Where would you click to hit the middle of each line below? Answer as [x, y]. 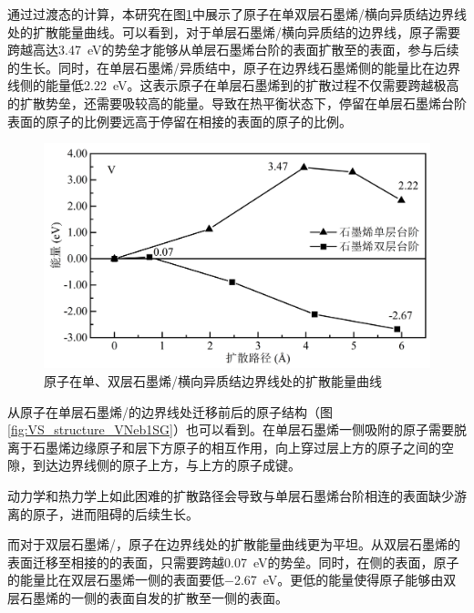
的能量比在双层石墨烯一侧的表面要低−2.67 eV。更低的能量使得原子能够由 [226, 580]
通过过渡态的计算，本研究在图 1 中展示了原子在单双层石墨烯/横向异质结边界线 [237, 14]
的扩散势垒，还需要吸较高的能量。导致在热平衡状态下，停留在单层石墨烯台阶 [237, 102]
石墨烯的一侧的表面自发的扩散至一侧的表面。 [154, 597]
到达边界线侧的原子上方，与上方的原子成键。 [166, 465]
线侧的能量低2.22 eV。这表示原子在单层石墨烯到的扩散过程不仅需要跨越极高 [233, 85]
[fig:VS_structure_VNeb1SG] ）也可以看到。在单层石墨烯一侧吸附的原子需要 [231, 429]
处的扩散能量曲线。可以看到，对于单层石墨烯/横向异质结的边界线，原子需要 [234, 31]
